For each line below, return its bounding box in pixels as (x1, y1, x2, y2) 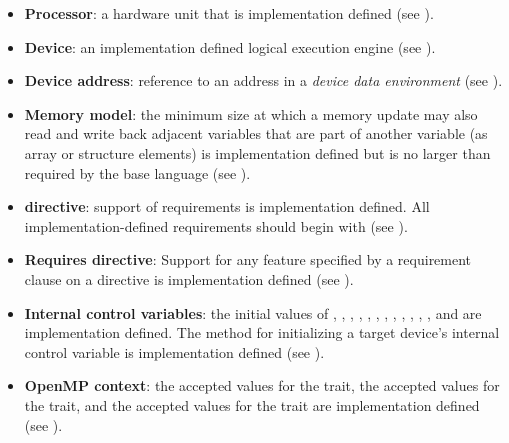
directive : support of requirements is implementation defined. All (24, 196, 430, 217)
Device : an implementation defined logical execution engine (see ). (24, 36, 436, 57)
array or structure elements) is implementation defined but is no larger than (24, 142, 491, 163)
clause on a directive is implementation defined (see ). (24, 268, 354, 289)
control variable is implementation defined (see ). (24, 341, 325, 362)
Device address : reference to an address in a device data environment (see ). (24, 70, 503, 91)
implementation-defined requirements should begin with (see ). (24, 215, 408, 236)
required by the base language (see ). (24, 162, 251, 183)
